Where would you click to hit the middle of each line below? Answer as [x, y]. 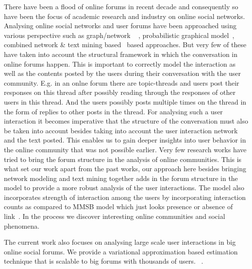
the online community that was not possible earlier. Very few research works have [125, 149]
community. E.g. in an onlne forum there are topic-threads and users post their [122, 82]
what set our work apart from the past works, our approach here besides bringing [125, 169]
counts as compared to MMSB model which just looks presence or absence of [118, 206]
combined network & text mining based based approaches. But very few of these [125, 45]
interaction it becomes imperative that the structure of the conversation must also [126, 121]
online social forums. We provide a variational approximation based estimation [121, 251]
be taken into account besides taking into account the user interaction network [121, 130]
